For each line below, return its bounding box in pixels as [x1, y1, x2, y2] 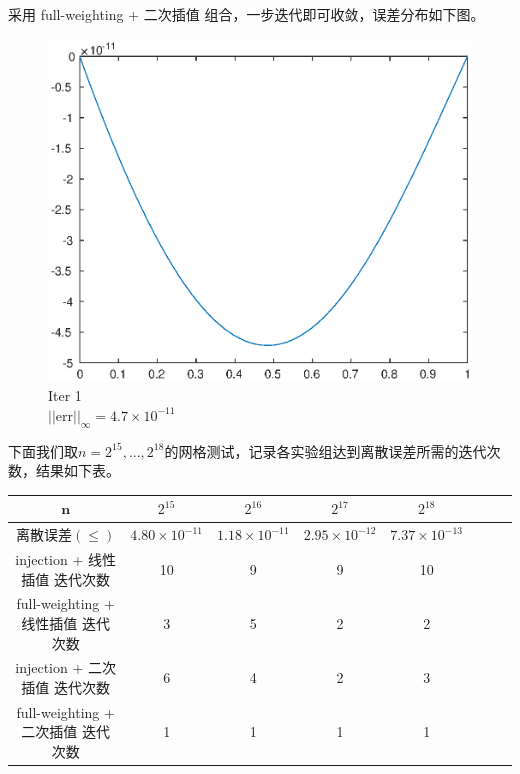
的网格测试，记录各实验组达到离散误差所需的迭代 [164, 440, 487, 461]
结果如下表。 [35, 460, 120, 481]
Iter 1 [48, 385, 82, 406]
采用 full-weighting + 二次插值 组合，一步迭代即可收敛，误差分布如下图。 [8, 4, 485, 24]
